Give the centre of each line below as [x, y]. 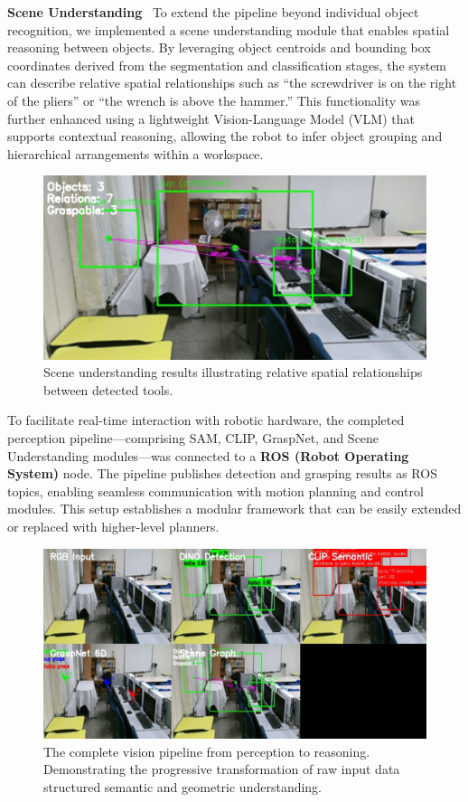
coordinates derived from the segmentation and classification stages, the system [227, 65]
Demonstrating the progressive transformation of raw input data [222, 769]
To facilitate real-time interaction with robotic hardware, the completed [206, 420]
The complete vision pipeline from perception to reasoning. [207, 751]
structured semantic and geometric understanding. [183, 786]
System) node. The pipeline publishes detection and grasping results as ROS [222, 473]
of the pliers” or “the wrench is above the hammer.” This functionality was [214, 100]
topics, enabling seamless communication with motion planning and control [215, 491]
